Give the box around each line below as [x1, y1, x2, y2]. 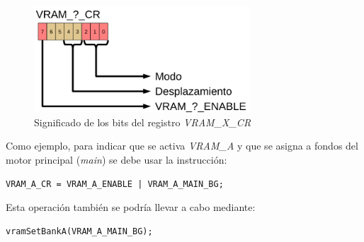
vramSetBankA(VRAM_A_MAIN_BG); [6, 226, 153, 236]
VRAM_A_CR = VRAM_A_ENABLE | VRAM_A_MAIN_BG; [6, 179, 224, 189]
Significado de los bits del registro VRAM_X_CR [34, 114, 251, 129]
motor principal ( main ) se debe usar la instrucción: [6, 152, 227, 167]
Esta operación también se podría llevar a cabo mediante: [6, 200, 256, 214]
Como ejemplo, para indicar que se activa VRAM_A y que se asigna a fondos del [6, 138, 358, 153]
